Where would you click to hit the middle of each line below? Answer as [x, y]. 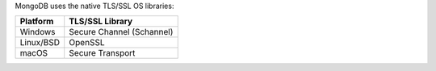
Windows [38, 32]
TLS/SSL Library [101, 22]
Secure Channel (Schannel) [121, 32]
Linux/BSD [40, 43]
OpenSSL [87, 43]
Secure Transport [102, 53]
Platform [37, 22]
